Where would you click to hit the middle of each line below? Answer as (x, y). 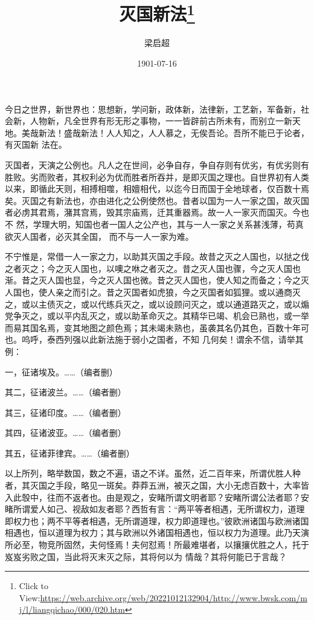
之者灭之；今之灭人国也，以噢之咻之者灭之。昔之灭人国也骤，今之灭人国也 (153, 268)
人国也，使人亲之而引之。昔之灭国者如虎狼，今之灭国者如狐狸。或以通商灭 (153, 292)
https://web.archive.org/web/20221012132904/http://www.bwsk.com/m (174, 597)
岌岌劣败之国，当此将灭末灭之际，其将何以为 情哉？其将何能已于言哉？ (146, 556)
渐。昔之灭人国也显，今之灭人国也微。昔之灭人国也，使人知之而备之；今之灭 (157, 280)
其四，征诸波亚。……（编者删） (66, 433)
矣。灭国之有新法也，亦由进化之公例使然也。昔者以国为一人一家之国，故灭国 (157, 200)
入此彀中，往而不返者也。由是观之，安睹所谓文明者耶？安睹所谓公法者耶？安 (157, 497)
